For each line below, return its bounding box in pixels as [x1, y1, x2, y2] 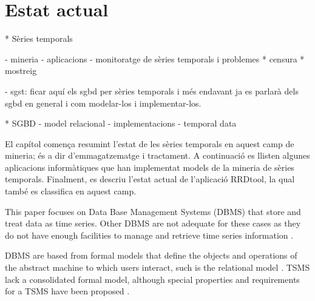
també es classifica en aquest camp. [5, 185, 137, 197]
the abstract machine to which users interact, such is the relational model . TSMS [5, 261, 310, 274]
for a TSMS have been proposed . [5, 285, 130, 297]
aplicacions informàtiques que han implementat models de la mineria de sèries [5, 160, 294, 173]
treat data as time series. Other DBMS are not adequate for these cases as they [5, 217, 301, 230]
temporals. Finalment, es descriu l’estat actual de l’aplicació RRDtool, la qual [5, 173, 295, 185]
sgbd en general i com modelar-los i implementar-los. [5, 96, 202, 109]
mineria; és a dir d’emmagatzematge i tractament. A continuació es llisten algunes [5, 149, 310, 162]
